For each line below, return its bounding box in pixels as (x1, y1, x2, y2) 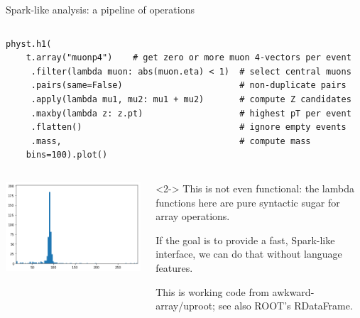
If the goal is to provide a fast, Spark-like (156, 232, 335, 247)
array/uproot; (156, 298, 215, 313)
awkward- (272, 284, 315, 299)
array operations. (156, 209, 230, 224)
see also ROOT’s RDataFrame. (218, 298, 353, 313)
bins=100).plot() (26, 150, 108, 160)
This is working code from (156, 284, 269, 299)
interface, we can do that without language (156, 246, 342, 261)
